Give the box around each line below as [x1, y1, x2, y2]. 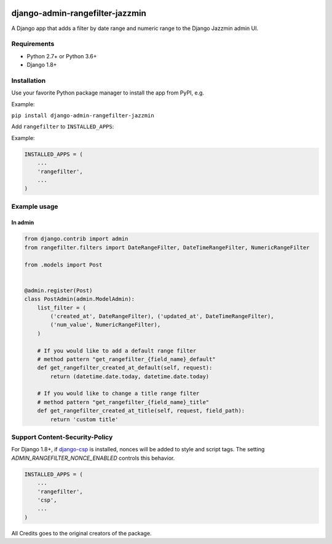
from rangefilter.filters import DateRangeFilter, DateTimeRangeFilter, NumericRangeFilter [24, 244, 310, 251]
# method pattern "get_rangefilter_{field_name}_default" [37, 356, 216, 362]
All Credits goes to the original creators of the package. [11, 529, 152, 537]
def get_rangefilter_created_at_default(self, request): [37, 364, 213, 371]
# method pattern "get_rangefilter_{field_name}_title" [37, 398, 210, 405]
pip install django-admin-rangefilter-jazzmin [11, 112, 154, 119]
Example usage [11, 202, 58, 211]
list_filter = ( [37, 304, 86, 311]
